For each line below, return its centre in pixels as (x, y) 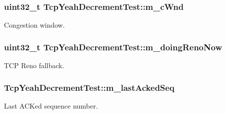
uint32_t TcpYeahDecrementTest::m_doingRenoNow (113, 47)
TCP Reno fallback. (34, 65)
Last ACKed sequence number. (51, 105)
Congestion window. (34, 25)
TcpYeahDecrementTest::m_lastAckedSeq (89, 87)
